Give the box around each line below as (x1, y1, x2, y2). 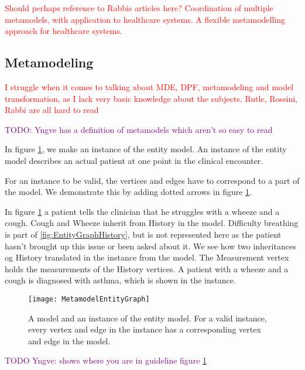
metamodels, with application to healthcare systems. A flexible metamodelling (5, 13, 286, 25)
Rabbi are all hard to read (5, 104, 99, 116)
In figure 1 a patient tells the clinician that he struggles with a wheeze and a (5, 205, 280, 217)
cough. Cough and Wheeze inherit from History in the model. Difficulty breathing (5, 217, 299, 229)
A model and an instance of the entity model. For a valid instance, (28, 311, 267, 324)
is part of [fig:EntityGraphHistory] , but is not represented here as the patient (5, 228, 282, 240)
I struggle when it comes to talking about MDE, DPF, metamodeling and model (5, 80, 294, 92)
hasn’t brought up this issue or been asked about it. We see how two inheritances (5, 239, 296, 252)
